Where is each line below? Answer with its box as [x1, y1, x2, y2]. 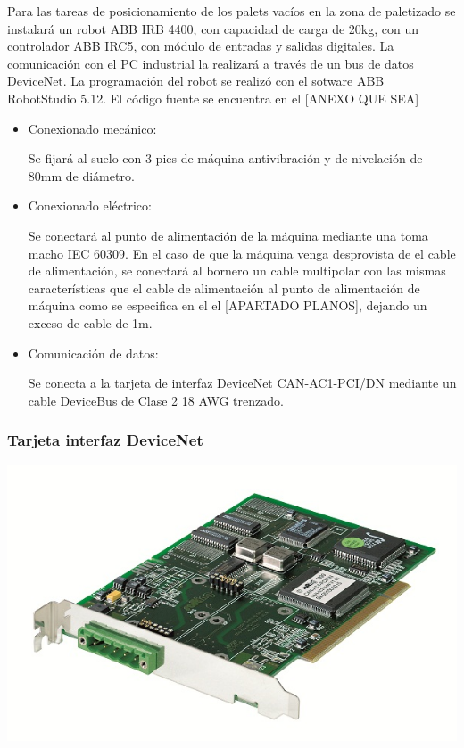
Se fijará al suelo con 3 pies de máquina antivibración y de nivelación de [28, 149, 423, 168]
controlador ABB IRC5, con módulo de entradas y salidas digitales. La [7, 37, 394, 55]
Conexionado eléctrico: [28, 196, 152, 215]
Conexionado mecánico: [28, 119, 157, 137]
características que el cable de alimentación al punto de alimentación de [28, 278, 420, 297]
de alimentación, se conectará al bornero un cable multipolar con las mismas [28, 261, 446, 280]
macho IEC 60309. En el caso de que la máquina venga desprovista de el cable [28, 243, 456, 262]
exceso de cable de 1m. [28, 313, 153, 332]
